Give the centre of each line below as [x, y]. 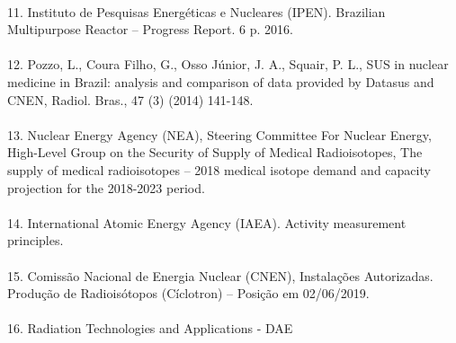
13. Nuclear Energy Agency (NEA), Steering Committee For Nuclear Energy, [219, 134]
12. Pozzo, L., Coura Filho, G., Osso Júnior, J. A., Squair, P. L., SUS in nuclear [228, 64]
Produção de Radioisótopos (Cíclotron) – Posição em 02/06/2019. [188, 293]
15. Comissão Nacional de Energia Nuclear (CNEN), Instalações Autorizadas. [220, 275]
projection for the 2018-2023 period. [106, 187]
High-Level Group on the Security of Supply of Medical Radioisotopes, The [215, 152]
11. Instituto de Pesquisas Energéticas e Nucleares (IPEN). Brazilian [197, 11]
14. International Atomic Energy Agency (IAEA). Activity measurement [207, 222]
